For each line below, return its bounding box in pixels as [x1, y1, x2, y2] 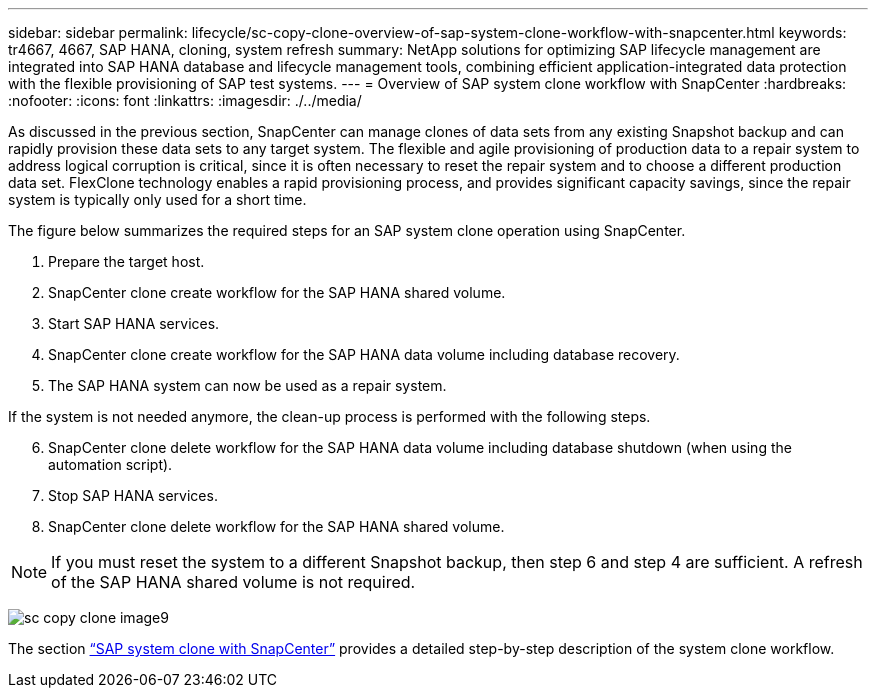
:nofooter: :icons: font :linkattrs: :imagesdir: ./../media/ [8, 92, 362, 109]
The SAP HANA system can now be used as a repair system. [48, 377, 447, 394]
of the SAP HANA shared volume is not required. [51, 572, 416, 592]
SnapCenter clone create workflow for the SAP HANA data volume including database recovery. [48, 346, 680, 363]
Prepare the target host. [48, 253, 205, 270]
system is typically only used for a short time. [8, 191, 307, 208]
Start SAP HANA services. [48, 315, 220, 332]
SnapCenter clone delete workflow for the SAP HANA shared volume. [48, 518, 505, 535]
